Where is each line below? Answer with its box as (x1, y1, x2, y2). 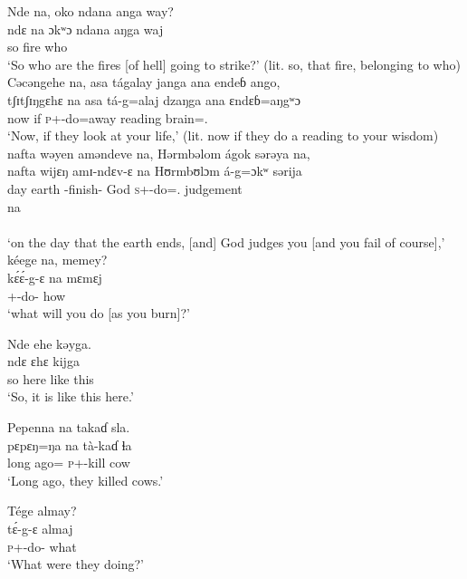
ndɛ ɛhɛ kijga (7, 352, 80, 371)
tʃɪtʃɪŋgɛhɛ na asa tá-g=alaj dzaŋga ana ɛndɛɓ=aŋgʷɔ (7, 90, 300, 109)
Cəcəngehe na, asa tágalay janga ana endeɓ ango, (7, 72, 281, 92)
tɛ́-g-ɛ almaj (7, 519, 73, 538)
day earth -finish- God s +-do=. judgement (7, 179, 243, 198)
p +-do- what (7, 536, 77, 555)
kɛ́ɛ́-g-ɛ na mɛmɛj (7, 267, 102, 286)
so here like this (7, 369, 94, 388)
